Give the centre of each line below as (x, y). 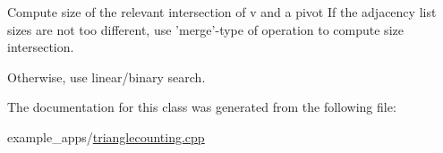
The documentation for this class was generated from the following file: (202, 107)
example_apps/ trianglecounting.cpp (106, 136)
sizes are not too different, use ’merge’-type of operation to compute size (205, 29)
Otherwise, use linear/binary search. (106, 76)
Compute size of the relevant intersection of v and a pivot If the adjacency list (222, 12)
